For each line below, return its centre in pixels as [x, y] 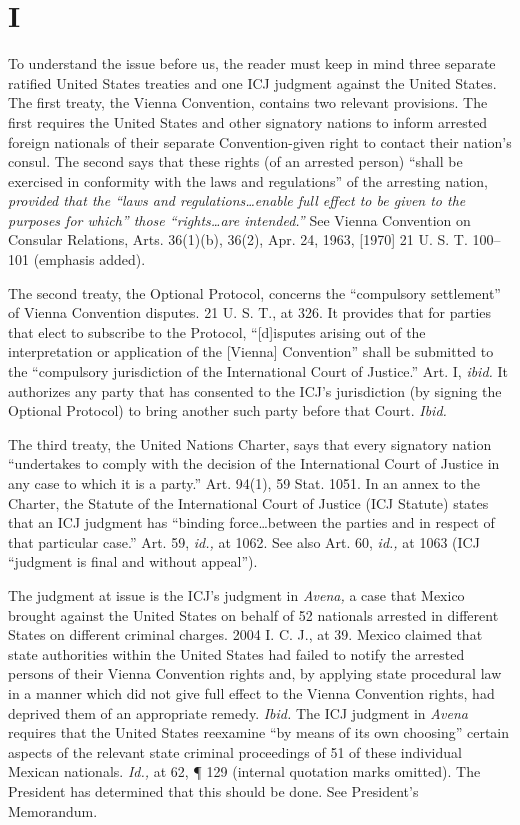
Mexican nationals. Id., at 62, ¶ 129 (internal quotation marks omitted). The [244, 771]
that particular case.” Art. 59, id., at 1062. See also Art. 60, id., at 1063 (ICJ [244, 541]
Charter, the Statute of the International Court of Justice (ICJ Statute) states [248, 502]
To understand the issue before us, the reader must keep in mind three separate [252, 63]
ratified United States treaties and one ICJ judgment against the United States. [252, 82]
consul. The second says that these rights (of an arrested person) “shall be [235, 161]
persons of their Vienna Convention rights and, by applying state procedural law [255, 673]
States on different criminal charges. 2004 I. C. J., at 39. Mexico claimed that [245, 634]
